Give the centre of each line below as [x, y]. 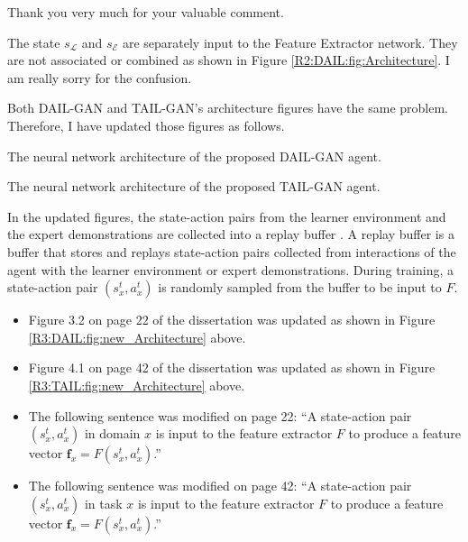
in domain [112, 433]
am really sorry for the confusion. [100, 77]
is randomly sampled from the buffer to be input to [300, 287]
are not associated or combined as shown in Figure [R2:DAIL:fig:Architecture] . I [229, 60]
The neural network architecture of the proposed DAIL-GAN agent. [194, 156]
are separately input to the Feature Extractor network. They [290, 42]
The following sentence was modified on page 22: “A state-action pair [220, 415]
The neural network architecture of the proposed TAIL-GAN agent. [194, 186]
